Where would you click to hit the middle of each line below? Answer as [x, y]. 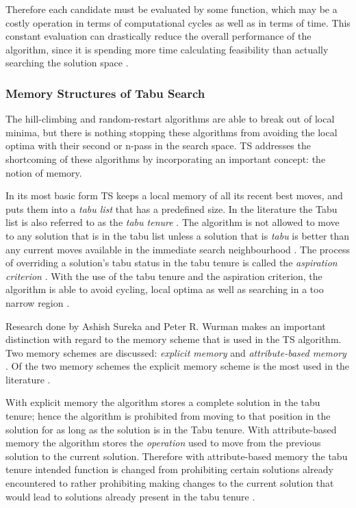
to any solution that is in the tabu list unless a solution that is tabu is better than [178, 235]
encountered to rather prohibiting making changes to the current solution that [170, 483]
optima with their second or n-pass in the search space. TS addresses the [158, 145]
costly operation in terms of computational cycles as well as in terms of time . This [178, 22]
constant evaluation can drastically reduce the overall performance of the [158, 36]
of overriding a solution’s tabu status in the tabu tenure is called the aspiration [171, 263]
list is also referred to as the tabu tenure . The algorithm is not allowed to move [173, 222]
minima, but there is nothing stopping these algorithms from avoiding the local [171, 132]
